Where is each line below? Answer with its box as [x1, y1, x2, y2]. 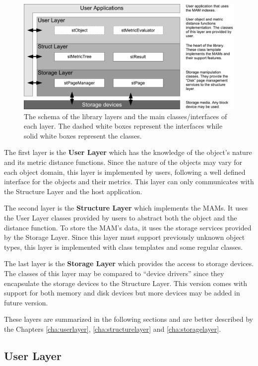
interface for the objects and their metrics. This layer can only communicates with [4, 176, 254, 187]
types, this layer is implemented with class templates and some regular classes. [4, 241, 243, 252]
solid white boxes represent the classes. [24, 130, 142, 141]
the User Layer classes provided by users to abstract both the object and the [4, 212, 237, 222]
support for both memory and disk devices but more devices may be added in [4, 288, 240, 298]
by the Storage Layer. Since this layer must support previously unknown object [4, 232, 245, 242]
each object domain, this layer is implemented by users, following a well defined [4, 166, 246, 177]
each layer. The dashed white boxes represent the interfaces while [24, 121, 223, 131]
